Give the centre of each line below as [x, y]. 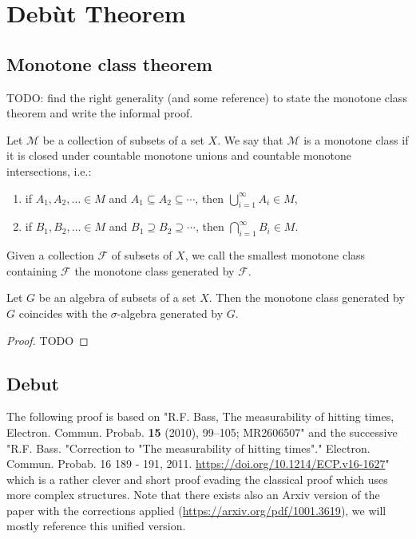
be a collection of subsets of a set [123, 139]
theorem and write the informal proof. [100, 113]
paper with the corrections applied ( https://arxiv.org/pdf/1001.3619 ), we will [196, 510]
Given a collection [50, 255]
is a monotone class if [356, 139]
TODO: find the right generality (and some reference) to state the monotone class [207, 97]
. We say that [250, 139]
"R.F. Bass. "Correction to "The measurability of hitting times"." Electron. [188, 448]
